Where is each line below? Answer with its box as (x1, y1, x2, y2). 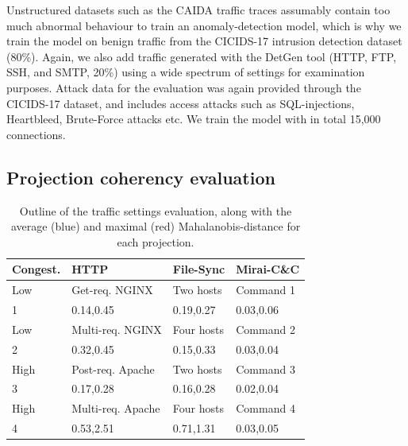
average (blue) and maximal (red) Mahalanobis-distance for (10, 218, 301, 235)
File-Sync (172, 261, 225, 277)
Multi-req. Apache (71, 400, 160, 417)
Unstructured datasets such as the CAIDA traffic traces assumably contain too (6, 2, 391, 17)
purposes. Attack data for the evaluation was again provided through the (6, 79, 361, 95)
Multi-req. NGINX (71, 320, 162, 337)
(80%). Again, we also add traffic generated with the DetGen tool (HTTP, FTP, (6, 48, 397, 64)
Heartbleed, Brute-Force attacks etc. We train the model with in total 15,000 (6, 111, 381, 127)
